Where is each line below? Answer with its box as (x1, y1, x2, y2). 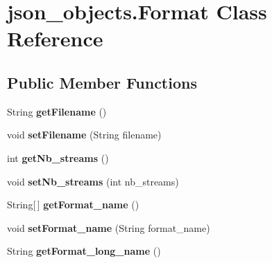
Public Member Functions (7, 71, 197, 93)
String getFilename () (7, 104, 107, 118)
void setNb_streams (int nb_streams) (7, 174, 179, 188)
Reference (7, 24, 103, 53)
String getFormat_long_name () (7, 244, 161, 258)
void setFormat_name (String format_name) (7, 220, 210, 235)
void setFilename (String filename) (7, 127, 162, 142)
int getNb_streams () (7, 150, 109, 165)
